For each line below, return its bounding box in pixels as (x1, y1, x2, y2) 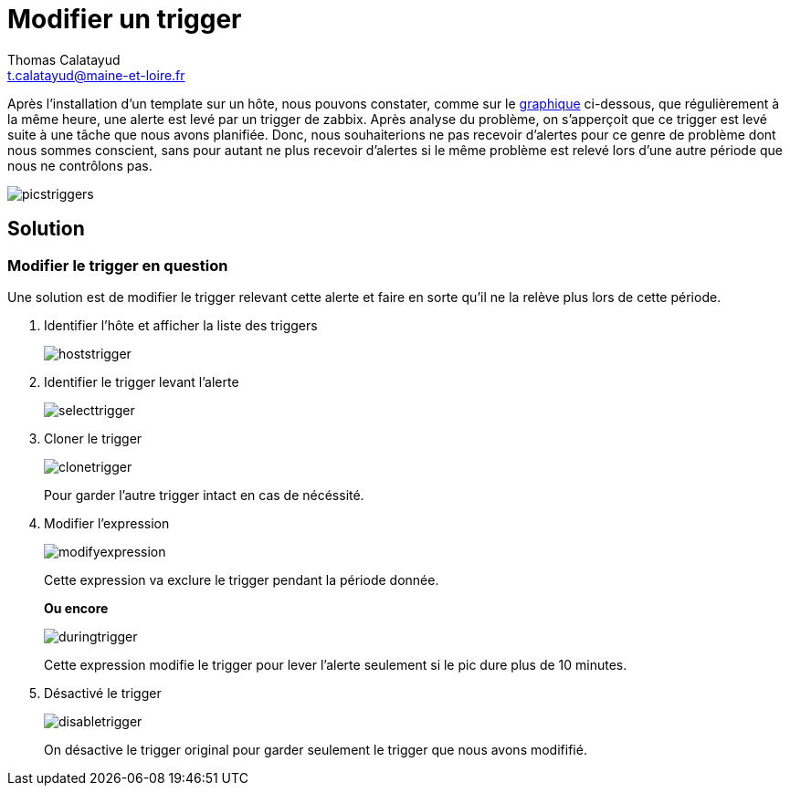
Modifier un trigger (7, 4, 242, 35)
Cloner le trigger (44, 430, 142, 446)
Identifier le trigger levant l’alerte (44, 373, 239, 390)
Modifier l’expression (44, 515, 170, 531)
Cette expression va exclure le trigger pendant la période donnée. (44, 571, 439, 588)
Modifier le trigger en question (7, 256, 228, 275)
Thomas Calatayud (7, 51, 121, 68)
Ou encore (44, 600, 109, 616)
